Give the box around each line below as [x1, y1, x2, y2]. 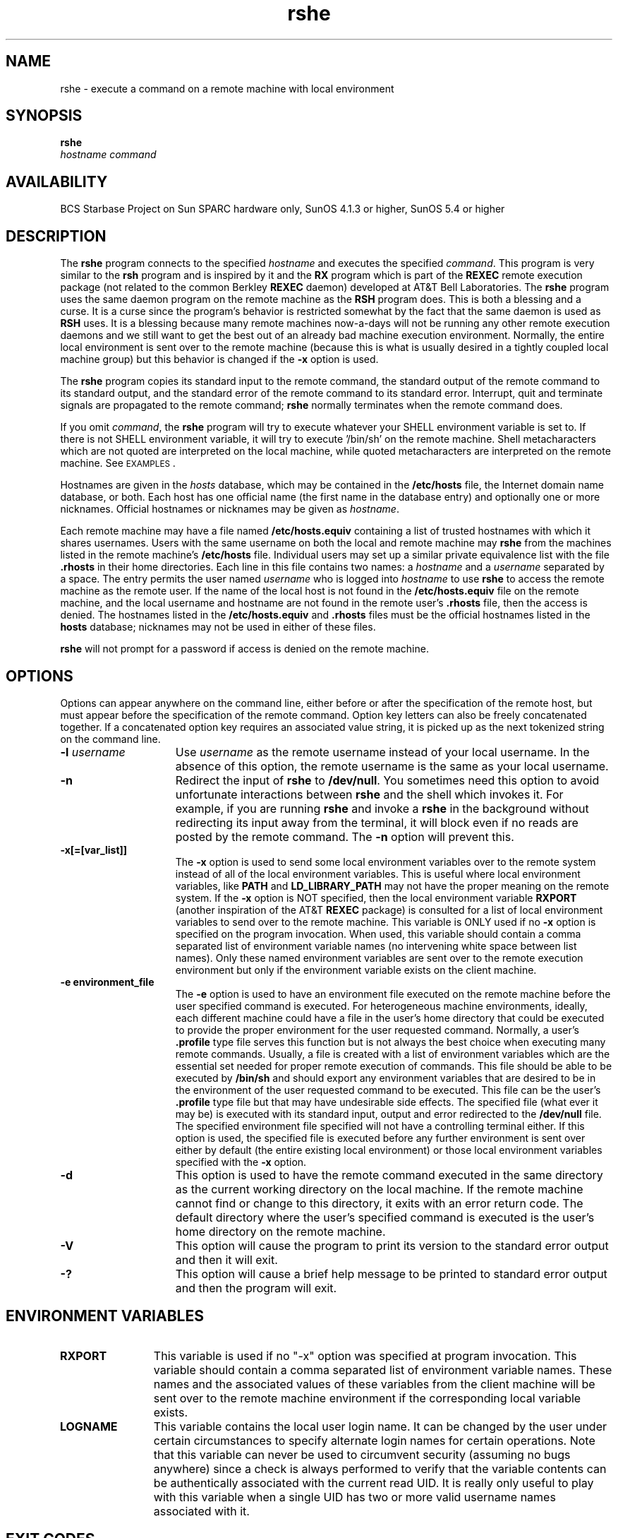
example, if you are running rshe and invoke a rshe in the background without [175, 801, 589, 816]
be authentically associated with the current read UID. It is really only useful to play [153, 1475, 594, 1490]
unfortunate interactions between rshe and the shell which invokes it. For [175, 787, 564, 801]
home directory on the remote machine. [175, 1224, 386, 1239]
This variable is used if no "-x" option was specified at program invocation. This [153, 1348, 577, 1363]
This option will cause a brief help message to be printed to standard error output [175, 1266, 607, 1281]
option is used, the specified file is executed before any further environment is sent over [175, 1131, 586, 1144]
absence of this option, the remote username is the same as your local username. [175, 758, 609, 773]
